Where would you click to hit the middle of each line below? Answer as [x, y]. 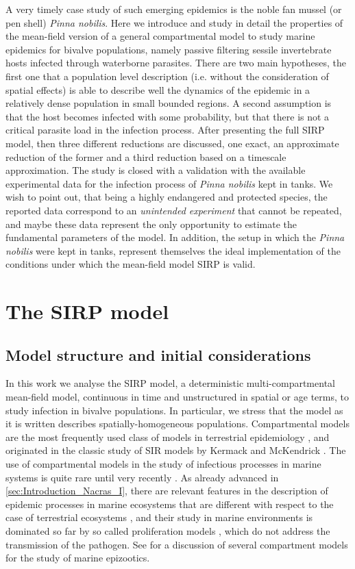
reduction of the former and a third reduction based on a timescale [146, 156]
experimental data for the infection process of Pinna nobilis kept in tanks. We [169, 183]
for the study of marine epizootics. [78, 558]
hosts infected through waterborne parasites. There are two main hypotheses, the [176, 63]
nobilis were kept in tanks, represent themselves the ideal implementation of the [173, 250]
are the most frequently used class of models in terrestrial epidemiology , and [168, 437]
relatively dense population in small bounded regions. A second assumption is [169, 103]
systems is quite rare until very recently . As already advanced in [142, 477]
